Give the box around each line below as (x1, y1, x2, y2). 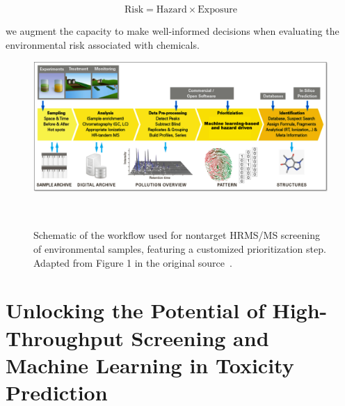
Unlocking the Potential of (6, 296, 265, 325)
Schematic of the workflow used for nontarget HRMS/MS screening (33, 228, 320, 242)
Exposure (198, 5, 238, 15)
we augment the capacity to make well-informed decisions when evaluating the (6, 24, 339, 38)
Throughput (6, 323, 124, 352)
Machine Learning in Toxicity (6, 350, 294, 379)
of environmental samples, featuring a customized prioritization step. (33, 241, 326, 256)
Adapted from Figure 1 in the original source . (33, 255, 232, 270)
